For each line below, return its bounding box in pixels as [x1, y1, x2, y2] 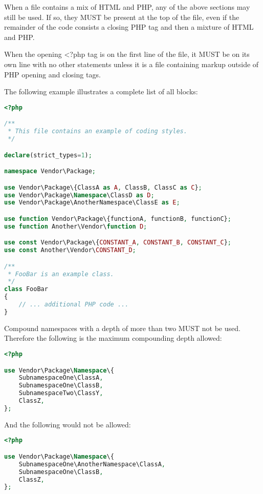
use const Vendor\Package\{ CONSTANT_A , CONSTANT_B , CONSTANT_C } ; [4, 239, 231, 246]
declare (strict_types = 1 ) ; [4, 151, 92, 159]
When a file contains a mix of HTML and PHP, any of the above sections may [4, 2, 250, 12]
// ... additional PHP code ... [18, 301, 129, 308]
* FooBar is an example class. [8, 270, 114, 278]
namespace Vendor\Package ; [4, 168, 96, 175]
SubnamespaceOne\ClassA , [18, 374, 103, 382]
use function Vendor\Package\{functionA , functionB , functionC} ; [4, 215, 231, 222]
